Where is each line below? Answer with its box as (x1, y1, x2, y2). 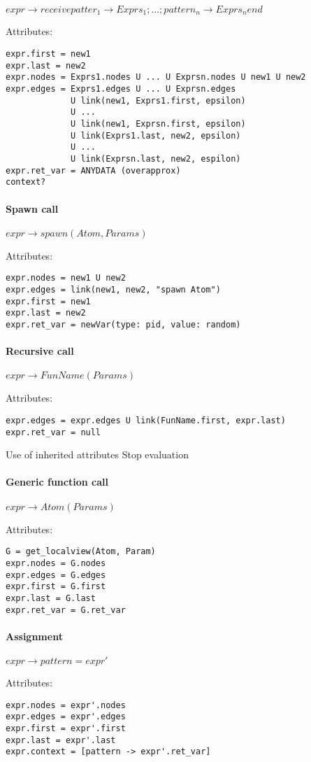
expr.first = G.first (6, 581, 106, 592)
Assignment (6, 628, 63, 643)
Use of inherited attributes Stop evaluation (6, 447, 189, 462)
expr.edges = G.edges (6, 570, 106, 580)
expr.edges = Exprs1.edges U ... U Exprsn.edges (6, 84, 236, 94)
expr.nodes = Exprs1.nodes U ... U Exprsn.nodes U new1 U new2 (6, 72, 306, 83)
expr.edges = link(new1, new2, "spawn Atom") (6, 284, 221, 295)
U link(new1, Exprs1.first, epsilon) (71, 95, 246, 106)
